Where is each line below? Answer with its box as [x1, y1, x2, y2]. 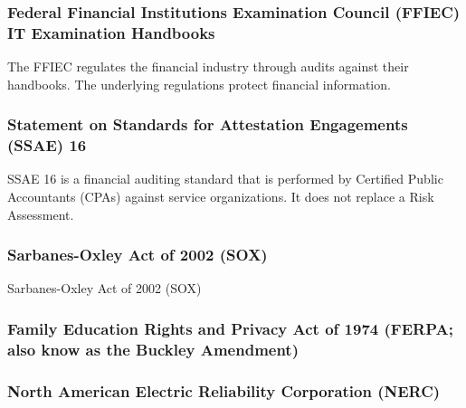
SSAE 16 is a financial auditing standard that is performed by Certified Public [7, 169, 443, 188]
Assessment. [7, 204, 74, 223]
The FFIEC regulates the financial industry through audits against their [7, 57, 409, 76]
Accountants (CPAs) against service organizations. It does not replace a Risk [7, 187, 434, 206]
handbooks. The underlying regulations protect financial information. [7, 74, 391, 93]
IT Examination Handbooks [7, 21, 215, 43]
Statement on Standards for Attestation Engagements [7, 113, 408, 136]
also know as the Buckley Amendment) [7, 337, 299, 360]
